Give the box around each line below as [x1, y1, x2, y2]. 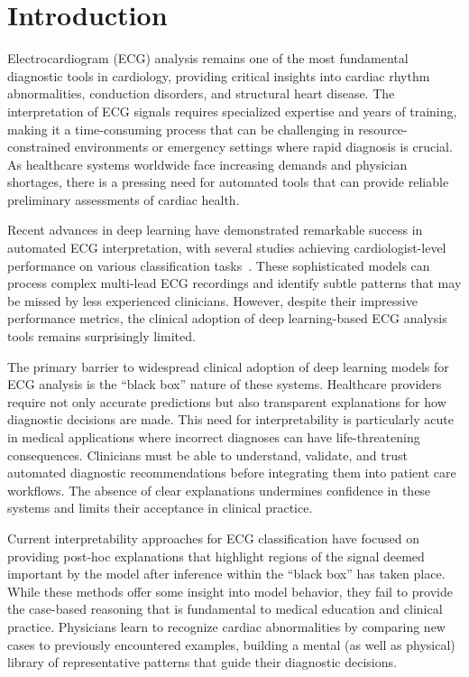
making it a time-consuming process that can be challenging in [7, 119, 354, 138]
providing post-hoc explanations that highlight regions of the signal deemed [7, 546, 425, 565]
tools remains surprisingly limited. [7, 327, 196, 346]
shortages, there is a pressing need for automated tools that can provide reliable [7, 172, 449, 191]
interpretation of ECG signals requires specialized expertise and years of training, [7, 101, 457, 120]
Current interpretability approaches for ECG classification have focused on [7, 528, 420, 547]
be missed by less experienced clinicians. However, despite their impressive [7, 291, 418, 310]
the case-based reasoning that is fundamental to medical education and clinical [7, 599, 443, 618]
